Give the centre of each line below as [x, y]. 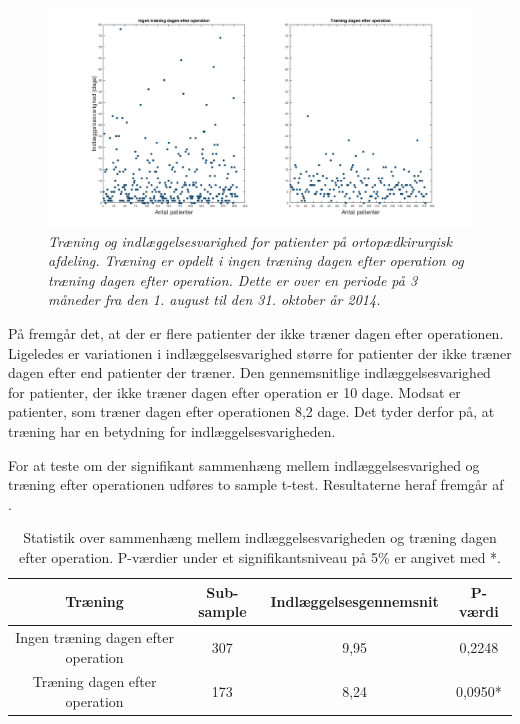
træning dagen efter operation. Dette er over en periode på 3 [233, 279]
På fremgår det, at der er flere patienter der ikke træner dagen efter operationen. [256, 333]
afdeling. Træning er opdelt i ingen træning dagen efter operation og [256, 260]
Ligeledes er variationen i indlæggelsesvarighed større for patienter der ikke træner [260, 352]
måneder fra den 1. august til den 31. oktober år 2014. [214, 299]
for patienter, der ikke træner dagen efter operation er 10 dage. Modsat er [234, 391]
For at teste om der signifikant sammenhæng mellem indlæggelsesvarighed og [244, 464]
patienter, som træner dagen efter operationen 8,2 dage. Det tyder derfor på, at [251, 411]
